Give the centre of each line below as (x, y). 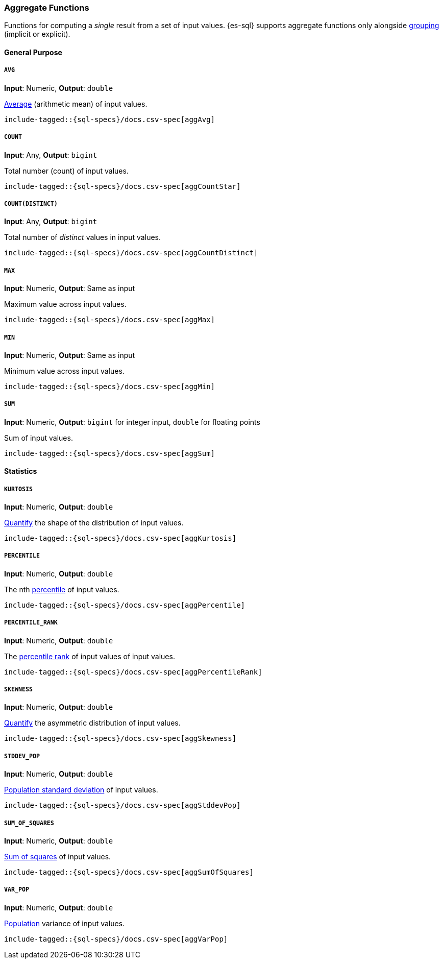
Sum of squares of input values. (58, 856)
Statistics (21, 471)
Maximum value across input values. (65, 304)
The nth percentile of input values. (62, 589)
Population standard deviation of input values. (81, 790)
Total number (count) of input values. (66, 171)
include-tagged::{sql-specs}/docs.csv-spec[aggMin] (110, 386)
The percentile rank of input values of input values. (90, 656)
